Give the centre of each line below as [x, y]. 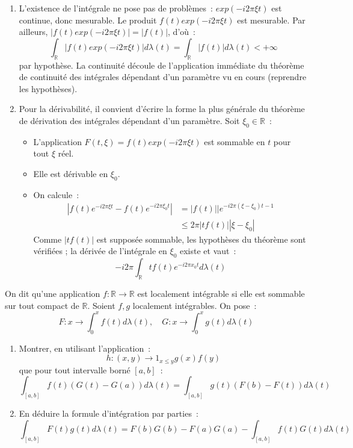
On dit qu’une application [53, 294]
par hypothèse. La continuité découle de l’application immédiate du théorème [161, 65]
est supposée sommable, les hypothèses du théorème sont [201, 239]
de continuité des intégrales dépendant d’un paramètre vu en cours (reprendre [163, 77]
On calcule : [56, 194]
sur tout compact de [42, 305]
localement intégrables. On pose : [195, 305]
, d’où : [182, 32]
